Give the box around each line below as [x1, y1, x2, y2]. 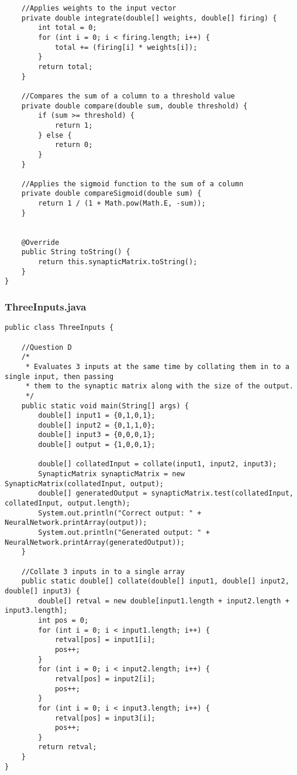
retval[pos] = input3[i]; [54, 713, 156, 722]
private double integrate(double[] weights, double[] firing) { [21, 13, 277, 22]
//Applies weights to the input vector [21, 4, 177, 12]
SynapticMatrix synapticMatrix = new [38, 470, 185, 479]
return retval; [38, 743, 97, 752]
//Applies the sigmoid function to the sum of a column [21, 179, 244, 188]
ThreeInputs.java [5, 299, 87, 313]
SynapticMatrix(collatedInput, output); [5, 479, 164, 488]
